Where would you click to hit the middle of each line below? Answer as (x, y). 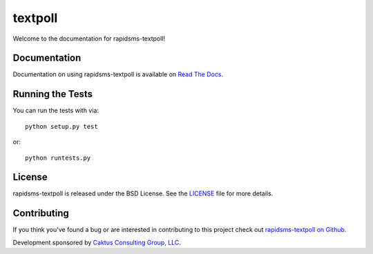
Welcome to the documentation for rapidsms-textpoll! (89, 39)
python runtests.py (58, 158)
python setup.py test (61, 126)
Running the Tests (53, 94)
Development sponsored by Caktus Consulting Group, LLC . (97, 242)
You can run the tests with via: (56, 111)
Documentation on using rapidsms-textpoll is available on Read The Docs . (118, 74)
